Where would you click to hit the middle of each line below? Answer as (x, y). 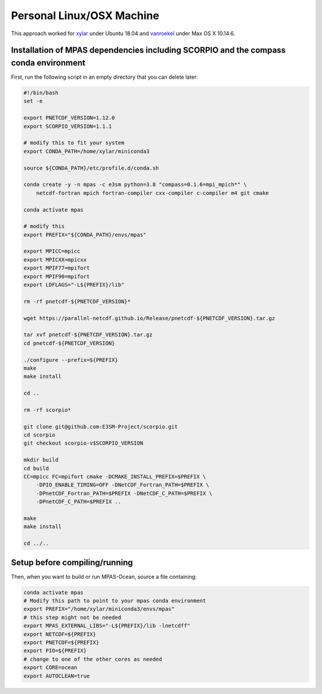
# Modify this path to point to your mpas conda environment (115, 601)
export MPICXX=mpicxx (55, 260)
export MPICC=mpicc (52, 251)
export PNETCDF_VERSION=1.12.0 (69, 118)
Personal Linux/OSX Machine (85, 16)
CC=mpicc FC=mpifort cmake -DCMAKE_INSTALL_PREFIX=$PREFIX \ (115, 477)
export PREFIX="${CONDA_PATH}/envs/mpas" (85, 235)
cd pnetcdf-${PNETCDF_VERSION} (69, 343)
